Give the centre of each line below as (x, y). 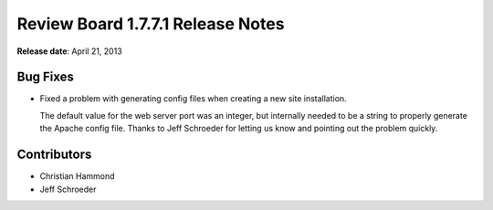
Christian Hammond (77, 176)
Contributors (54, 155)
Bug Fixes (46, 77)
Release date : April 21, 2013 (69, 51)
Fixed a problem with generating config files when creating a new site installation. (193, 99)
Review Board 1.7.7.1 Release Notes (151, 24)
